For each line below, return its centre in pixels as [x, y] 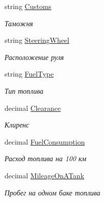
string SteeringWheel [37, 40]
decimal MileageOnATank [44, 175]
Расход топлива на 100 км [45, 158]
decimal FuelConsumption [45, 141]
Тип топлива [24, 90]
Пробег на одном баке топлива [53, 192]
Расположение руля [34, 57]
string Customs [28, 6]
